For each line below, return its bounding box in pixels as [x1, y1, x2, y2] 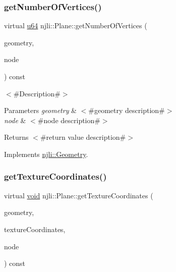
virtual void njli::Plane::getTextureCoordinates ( [4, 190, 153, 200]
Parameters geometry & [4, 105, 77, 116]
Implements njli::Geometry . [4, 148, 88, 159]
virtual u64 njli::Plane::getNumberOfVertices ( [4, 20, 147, 31]
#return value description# [40, 132, 126, 142]
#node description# [37, 115, 100, 125]
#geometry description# [88, 105, 165, 116]
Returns [4, 132, 29, 142]
